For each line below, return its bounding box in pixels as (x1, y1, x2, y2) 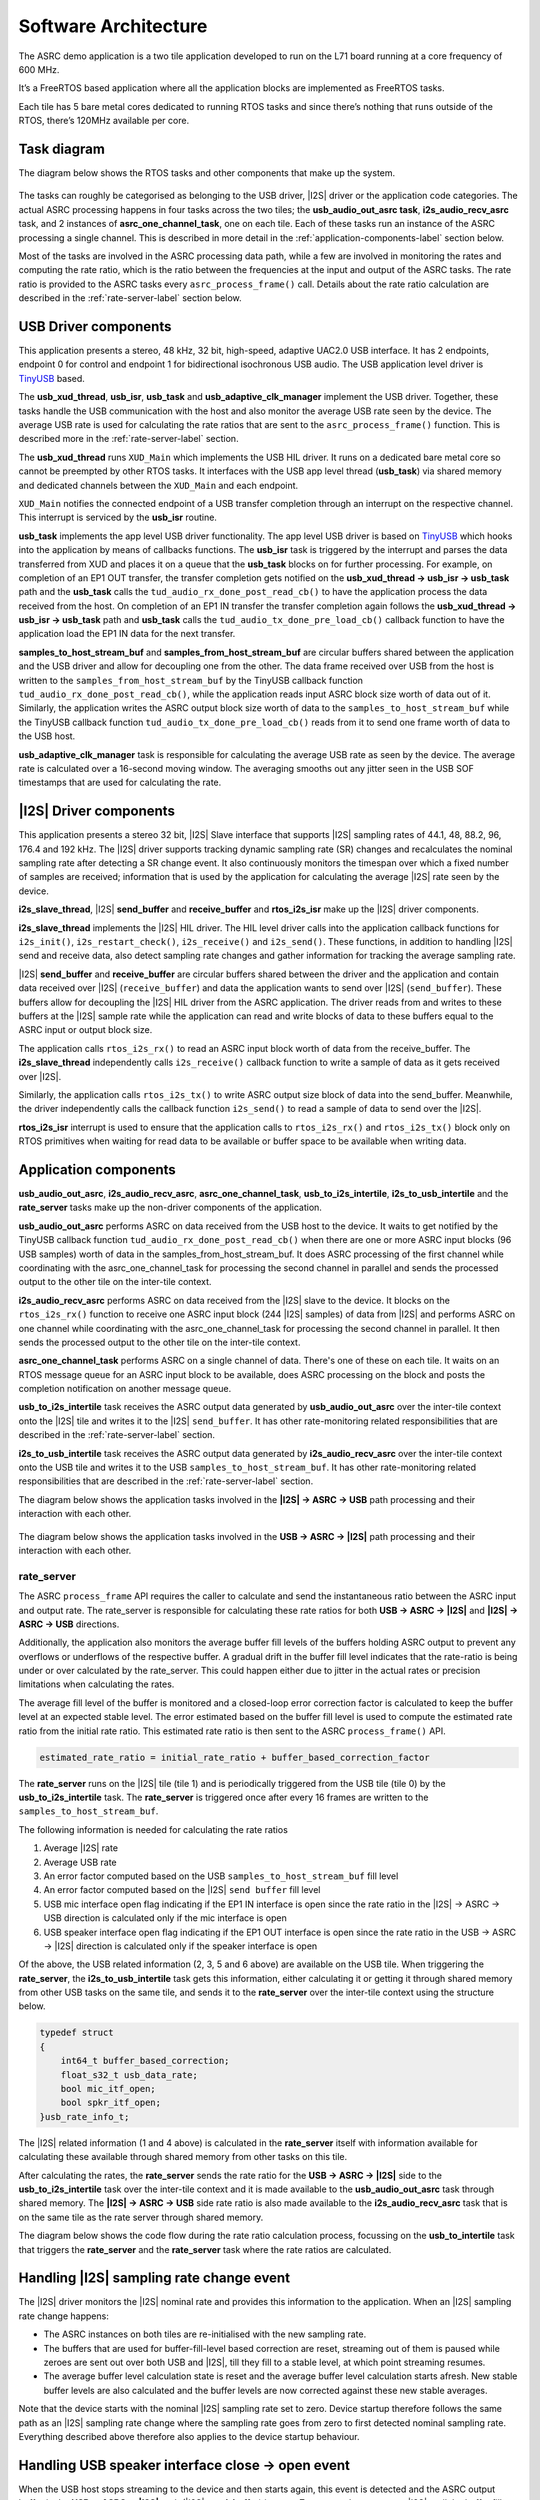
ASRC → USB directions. (18, 1618, 120, 1630)
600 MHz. (18, 63, 60, 75)
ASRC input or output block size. (18, 1024, 153, 1036)
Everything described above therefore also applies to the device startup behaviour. (18, 2430, 360, 2442)
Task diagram (18, 140, 105, 157)
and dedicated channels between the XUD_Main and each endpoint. (18, 479, 299, 491)
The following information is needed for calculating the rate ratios (18, 1823, 289, 1835)
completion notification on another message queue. (18, 1383, 232, 1395)
